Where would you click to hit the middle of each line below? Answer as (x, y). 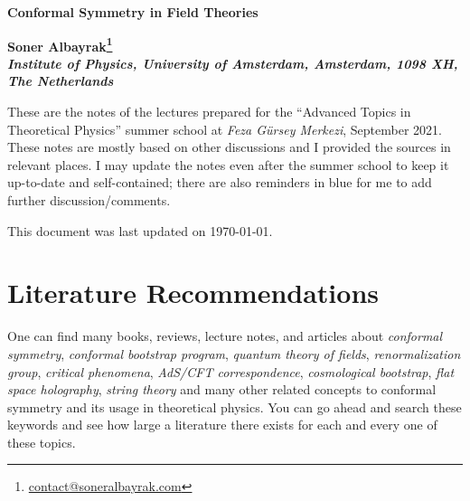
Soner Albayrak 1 (60, 44)
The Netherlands (61, 81)
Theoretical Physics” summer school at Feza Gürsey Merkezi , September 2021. (225, 129)
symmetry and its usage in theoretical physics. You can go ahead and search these (235, 406)
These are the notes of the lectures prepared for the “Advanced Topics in (209, 112)
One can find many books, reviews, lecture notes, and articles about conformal (225, 336)
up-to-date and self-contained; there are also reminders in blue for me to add (220, 182)
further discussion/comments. (89, 200)
